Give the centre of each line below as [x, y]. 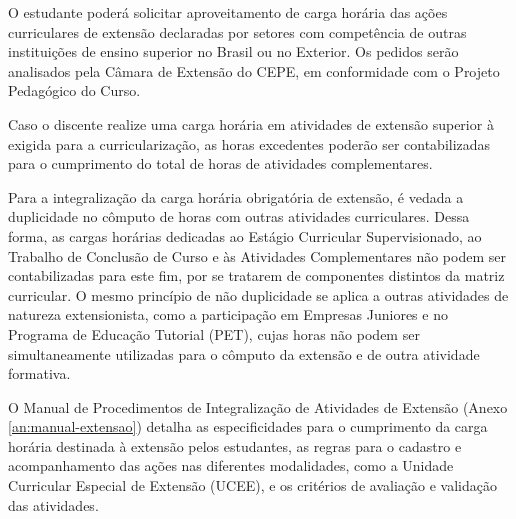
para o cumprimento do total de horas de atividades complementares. [220, 163]
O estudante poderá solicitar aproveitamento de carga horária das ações [228, 12]
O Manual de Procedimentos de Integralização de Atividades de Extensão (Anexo [258, 406]
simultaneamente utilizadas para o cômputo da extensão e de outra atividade [244, 353]
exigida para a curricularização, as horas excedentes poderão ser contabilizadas [249, 143]
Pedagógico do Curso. [74, 90]
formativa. [39, 373]
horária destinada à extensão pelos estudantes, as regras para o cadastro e [235, 445]
